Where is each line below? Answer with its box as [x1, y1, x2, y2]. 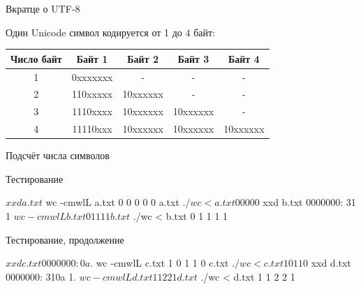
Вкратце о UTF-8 [6, 1, 80, 15]
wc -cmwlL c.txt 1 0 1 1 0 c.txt [96, 255, 229, 270]
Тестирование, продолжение [6, 232, 124, 246]
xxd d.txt [311, 255, 351, 270]
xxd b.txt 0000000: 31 [263, 195, 356, 209]
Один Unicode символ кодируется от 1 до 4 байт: [6, 24, 215, 39]
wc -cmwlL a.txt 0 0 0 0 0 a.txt [45, 195, 179, 209]
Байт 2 [127, 51, 159, 66]
